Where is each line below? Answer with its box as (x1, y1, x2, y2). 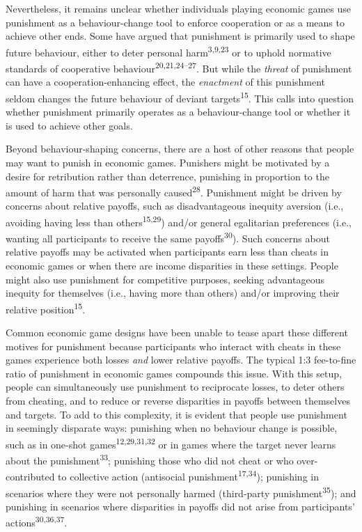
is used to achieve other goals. (6, 118, 133, 132)
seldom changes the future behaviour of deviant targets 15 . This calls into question (6, 88, 354, 105)
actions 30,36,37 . (6, 513, 68, 530)
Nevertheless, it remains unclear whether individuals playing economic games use (6, 1, 352, 15)
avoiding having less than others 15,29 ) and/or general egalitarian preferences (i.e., (6, 212, 352, 229)
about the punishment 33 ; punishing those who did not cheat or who (6, 451, 294, 467)
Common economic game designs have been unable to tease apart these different (6, 325, 348, 340)
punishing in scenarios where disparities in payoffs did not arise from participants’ (6, 499, 355, 513)
